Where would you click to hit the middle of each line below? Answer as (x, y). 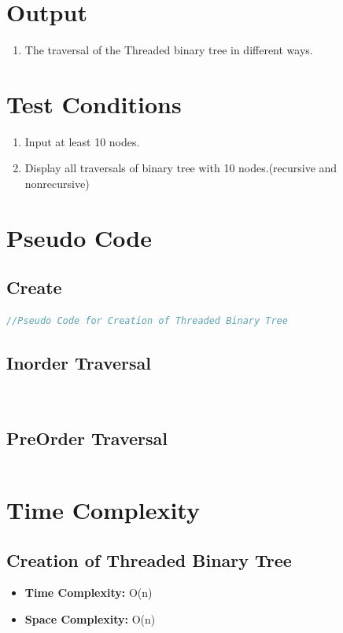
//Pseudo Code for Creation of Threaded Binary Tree (147, 321)
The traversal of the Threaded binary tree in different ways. (169, 50)
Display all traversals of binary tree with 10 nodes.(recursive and (181, 168)
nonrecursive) (57, 184)
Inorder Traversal (79, 363)
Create (34, 287)
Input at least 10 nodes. (82, 141)
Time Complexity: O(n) (89, 593)
